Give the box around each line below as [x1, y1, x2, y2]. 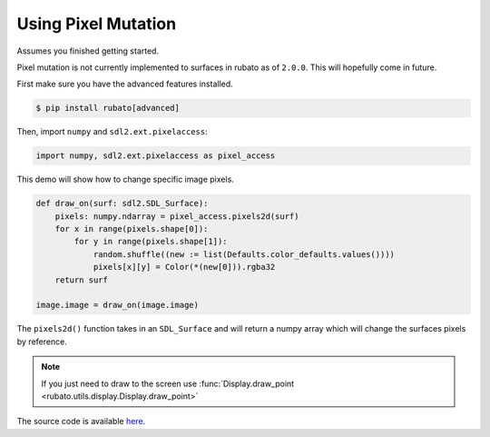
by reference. [16, 336, 67, 347]
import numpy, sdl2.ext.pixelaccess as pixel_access [35, 151, 276, 161]
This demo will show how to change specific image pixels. [16, 174, 235, 185]
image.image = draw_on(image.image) [35, 300, 200, 311]
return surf [54, 274, 109, 285]
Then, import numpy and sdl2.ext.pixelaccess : [16, 126, 208, 137]
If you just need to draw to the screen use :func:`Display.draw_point [41, 378, 295, 389]
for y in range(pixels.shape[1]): [73, 236, 228, 247]
